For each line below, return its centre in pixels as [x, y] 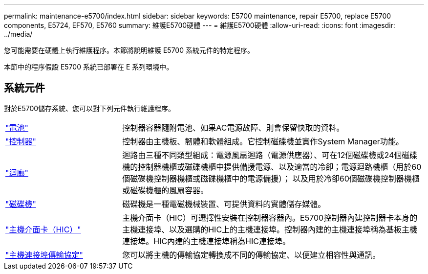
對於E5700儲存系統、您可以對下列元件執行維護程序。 [90, 108]
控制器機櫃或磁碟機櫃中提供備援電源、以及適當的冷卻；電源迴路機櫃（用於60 [280, 167]
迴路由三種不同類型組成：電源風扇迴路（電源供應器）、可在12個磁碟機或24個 [262, 155]
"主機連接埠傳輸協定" [44, 255]
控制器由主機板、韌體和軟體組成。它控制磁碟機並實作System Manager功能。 [263, 141]
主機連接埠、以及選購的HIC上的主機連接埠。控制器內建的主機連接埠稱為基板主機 [270, 229]
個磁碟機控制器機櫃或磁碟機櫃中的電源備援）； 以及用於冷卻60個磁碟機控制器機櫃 [271, 178]
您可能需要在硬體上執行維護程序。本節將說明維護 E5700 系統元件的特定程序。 [129, 50]
